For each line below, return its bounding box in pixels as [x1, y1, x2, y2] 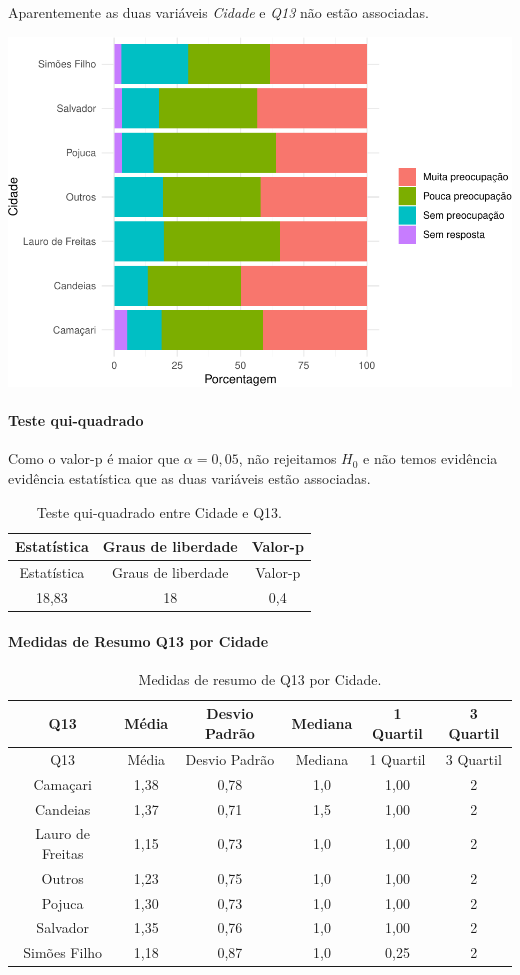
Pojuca [41, 892, 84, 913]
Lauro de [35, 823, 90, 844]
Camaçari [33, 773, 92, 794]
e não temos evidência [363, 448, 498, 469]
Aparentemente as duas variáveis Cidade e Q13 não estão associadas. [8, 2, 429, 22]
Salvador [36, 917, 89, 938]
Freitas [41, 842, 84, 863]
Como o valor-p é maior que [8, 448, 180, 469]
